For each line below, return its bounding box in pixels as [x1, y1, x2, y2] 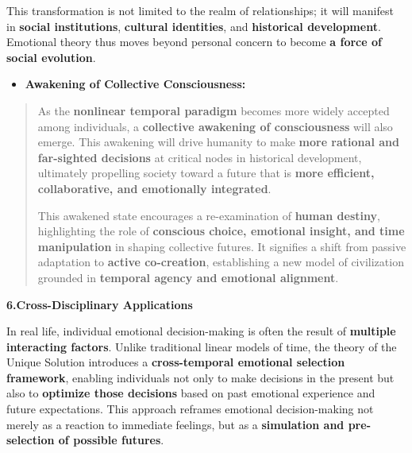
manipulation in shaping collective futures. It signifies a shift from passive [37, 238, 406, 254]
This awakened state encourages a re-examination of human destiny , [37, 207, 380, 223]
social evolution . [6, 48, 96, 65]
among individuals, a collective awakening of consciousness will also [37, 118, 393, 134]
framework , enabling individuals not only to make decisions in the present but [6, 369, 395, 385]
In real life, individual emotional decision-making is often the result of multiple [6, 323, 396, 339]
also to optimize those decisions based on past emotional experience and [6, 385, 375, 401]
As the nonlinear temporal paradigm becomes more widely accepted [37, 102, 390, 118]
